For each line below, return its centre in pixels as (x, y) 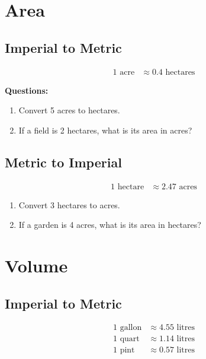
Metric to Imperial (63, 162)
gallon (131, 328)
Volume (36, 265)
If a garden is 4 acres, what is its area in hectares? (110, 225)
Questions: (27, 90)
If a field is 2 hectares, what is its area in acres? (105, 130)
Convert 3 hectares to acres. (69, 204)
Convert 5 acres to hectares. (69, 110)
